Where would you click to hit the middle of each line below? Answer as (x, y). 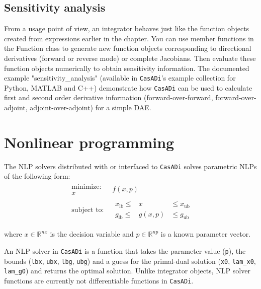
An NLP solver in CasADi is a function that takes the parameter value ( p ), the (125, 251)
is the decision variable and (92, 234)
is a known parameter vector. (206, 234)
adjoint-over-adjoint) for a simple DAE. (91, 107)
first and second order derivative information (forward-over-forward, (109, 97)
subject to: (88, 210)
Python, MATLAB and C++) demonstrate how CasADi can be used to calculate (128, 87)
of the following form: (37, 176)
